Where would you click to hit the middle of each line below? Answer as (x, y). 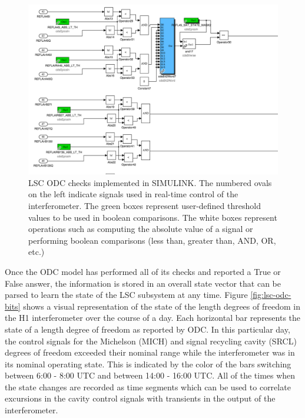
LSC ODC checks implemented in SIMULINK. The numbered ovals (150, 182)
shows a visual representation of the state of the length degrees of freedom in (162, 306)
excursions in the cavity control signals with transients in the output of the (140, 398)
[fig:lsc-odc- (271, 295)
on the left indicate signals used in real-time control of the (133, 194)
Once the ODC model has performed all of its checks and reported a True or (143, 271)
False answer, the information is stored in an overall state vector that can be (143, 283)
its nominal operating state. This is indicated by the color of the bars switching (148, 364)
